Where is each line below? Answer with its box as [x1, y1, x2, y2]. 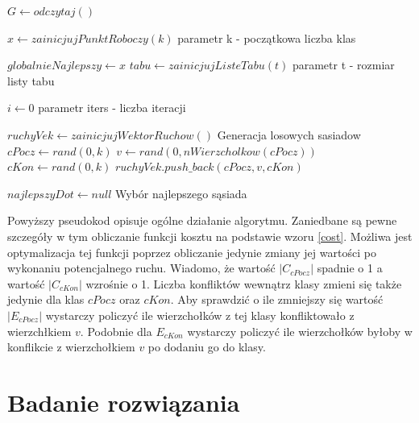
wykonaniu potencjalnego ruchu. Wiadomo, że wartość [7, 259, 276, 276]
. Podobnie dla [80, 322, 152, 339]
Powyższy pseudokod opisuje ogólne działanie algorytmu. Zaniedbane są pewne [7, 212, 397, 229]
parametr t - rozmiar [292, 56, 395, 73]
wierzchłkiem [7, 322, 72, 339]
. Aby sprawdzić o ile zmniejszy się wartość [170, 291, 384, 308]
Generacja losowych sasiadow [217, 126, 361, 143]
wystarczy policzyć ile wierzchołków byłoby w [187, 322, 413, 339]
